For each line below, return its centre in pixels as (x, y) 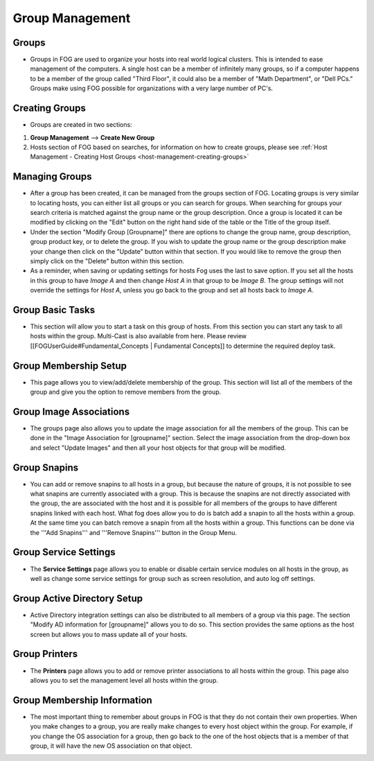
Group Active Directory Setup (78, 598)
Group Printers (45, 654)
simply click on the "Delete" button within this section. (107, 261)
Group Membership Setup (70, 366)
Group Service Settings (64, 552)
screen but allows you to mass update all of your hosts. (109, 634)
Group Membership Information (82, 700)
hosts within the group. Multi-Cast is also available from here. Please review (139, 336)
